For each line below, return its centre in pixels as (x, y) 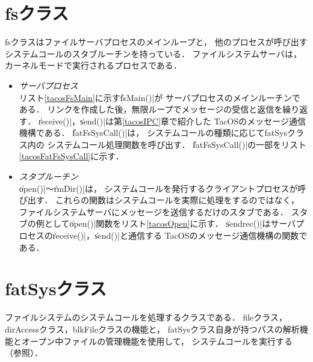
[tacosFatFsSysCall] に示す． (71, 156)
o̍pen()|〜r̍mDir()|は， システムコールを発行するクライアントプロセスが (158, 188)
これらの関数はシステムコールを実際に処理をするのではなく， (177, 200)
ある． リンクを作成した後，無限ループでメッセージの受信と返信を (151, 109)
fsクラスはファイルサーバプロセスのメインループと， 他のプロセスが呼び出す (156, 42)
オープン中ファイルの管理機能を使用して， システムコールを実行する (157, 341)
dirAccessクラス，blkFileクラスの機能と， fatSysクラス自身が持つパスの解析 (152, 329)
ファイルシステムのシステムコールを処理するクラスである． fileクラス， (146, 317)
